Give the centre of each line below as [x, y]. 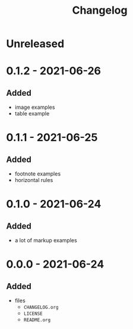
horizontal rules [34, 180]
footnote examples [38, 174]
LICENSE [33, 314]
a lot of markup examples [46, 240]
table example [32, 114]
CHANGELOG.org [41, 308]
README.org [37, 320]
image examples [35, 107]
